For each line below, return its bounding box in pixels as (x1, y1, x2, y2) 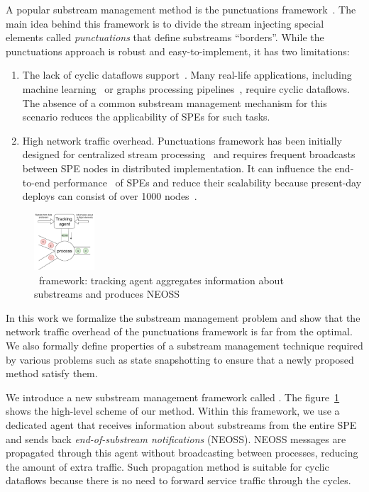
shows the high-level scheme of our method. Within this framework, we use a (6, 403, 340, 418)
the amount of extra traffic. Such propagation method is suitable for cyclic (6, 459, 329, 474)
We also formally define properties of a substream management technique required (6, 337, 363, 352)
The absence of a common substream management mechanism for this (22, 95, 327, 110)
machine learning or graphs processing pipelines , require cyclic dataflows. (22, 81, 350, 96)
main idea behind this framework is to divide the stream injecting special (6, 16, 324, 30)
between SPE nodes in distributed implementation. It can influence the (22, 160, 332, 175)
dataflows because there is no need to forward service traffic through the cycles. (6, 473, 351, 488)
